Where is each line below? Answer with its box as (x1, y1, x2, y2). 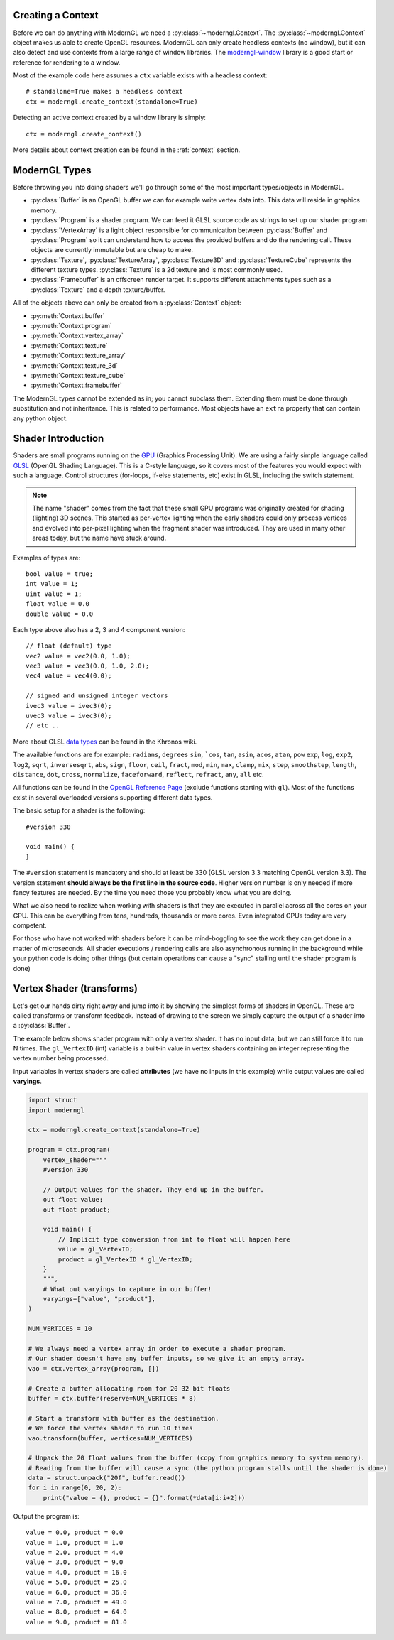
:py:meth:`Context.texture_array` (31, 352, 126, 360)
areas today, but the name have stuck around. (32, 533, 167, 543)
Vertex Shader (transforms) (13, 982, 138, 994)
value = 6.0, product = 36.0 (26, 1588, 127, 1596)
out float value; (43, 1195, 104, 1204)
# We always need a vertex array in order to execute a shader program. (28, 1345, 287, 1353)
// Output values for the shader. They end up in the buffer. (43, 1185, 264, 1193)
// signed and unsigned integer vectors (26, 692, 168, 700)
